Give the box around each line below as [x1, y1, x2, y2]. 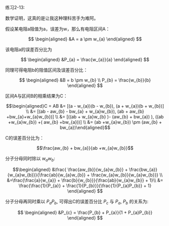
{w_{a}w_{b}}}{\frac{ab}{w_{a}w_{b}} [7, 171, 86, 178]
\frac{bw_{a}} [129, 166, 158, 172]
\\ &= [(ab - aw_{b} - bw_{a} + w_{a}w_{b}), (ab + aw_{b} [26, 108, 144, 114]
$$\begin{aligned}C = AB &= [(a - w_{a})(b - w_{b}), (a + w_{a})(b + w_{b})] [6, 103, 164, 109]
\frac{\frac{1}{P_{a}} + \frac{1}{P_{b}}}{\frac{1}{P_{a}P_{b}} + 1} [18, 183, 152, 189]
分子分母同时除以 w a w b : [5, 156, 56, 163]
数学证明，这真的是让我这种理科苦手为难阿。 [5, 15, 99, 21]
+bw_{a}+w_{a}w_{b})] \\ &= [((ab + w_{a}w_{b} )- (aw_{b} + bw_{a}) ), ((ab [6, 114, 164, 120]
